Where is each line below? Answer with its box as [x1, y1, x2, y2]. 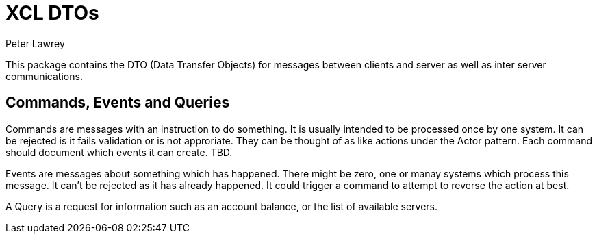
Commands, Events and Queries [5, 94, 230, 112]
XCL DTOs [5, 1, 99, 25]
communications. [5, 70, 83, 82]
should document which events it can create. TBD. [5, 146, 233, 158]
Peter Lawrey [5, 37, 65, 49]
